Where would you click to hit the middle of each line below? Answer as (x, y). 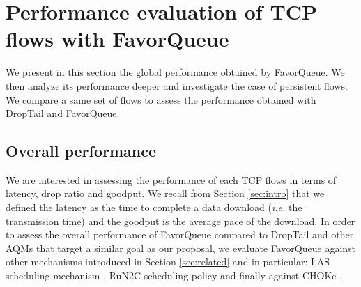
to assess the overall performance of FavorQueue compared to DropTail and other (180, 234)
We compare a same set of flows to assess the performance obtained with (161, 99)
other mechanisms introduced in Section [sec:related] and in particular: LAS (168, 262)
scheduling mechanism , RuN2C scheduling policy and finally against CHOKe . (174, 276)
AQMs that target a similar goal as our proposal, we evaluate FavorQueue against (181, 248)
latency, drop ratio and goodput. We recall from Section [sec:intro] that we (165, 193)
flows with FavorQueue (117, 39)
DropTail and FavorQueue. (63, 113)
